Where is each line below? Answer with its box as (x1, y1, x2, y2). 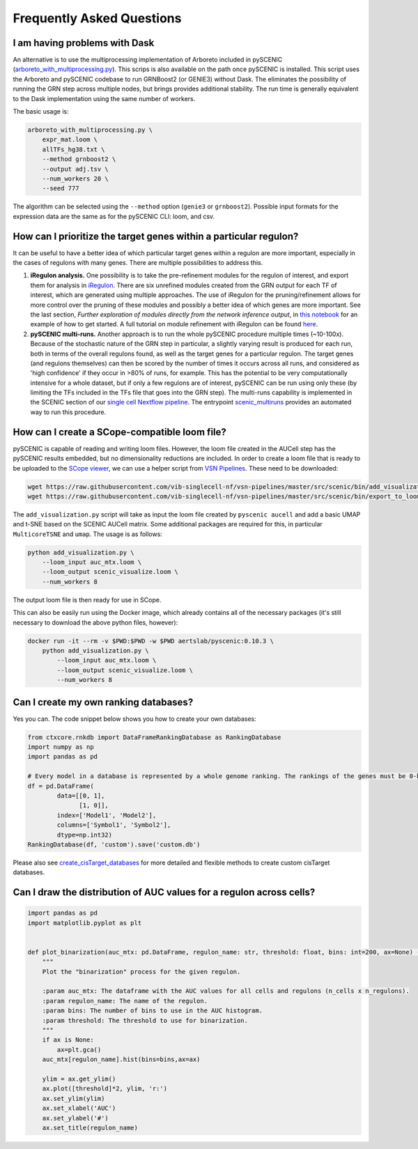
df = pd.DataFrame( (27, 782, 94, 790)
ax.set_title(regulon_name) (42, 1123, 139, 1132)
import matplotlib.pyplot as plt (27, 919, 142, 927)
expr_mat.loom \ (42, 136, 98, 144)
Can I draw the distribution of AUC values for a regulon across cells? (13, 886, 316, 899)
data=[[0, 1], (56, 792, 105, 800)
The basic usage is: (13, 107, 69, 116)
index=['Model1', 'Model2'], (56, 811, 157, 819)
